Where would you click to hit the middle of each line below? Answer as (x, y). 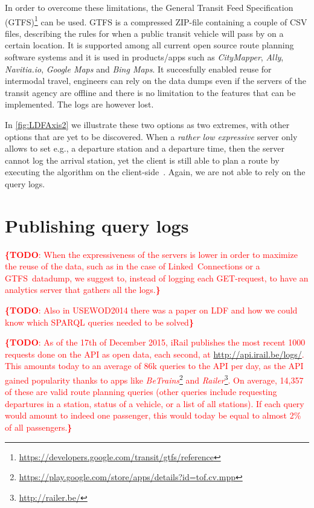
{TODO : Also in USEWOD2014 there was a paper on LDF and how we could (151, 310)
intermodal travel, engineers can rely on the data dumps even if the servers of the (156, 81)
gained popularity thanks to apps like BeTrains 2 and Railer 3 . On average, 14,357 (154, 379)
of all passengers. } (39, 427)
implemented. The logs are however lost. (79, 104)
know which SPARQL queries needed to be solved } (99, 322)
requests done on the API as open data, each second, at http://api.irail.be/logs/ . (155, 354)
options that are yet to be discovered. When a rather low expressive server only (151, 136)
